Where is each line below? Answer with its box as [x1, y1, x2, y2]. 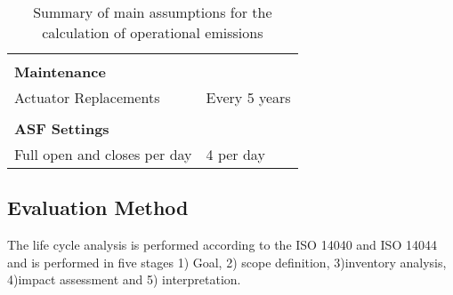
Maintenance [14, 61, 106, 82]
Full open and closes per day [14, 144, 192, 164]
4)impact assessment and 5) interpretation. [7, 270, 241, 289]
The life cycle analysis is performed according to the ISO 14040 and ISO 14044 [7, 235, 437, 254]
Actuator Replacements [14, 87, 160, 108]
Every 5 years [206, 87, 291, 108]
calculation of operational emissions [42, 22, 263, 43]
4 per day [206, 144, 265, 164]
